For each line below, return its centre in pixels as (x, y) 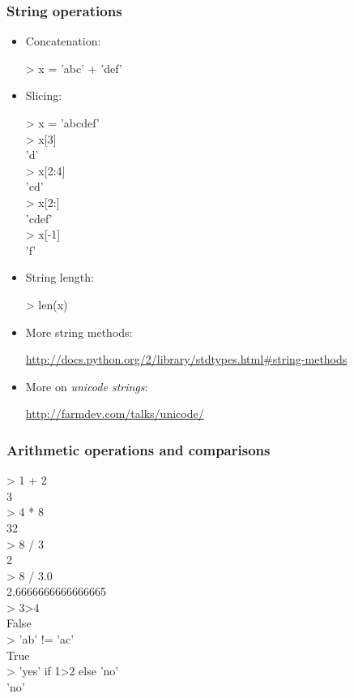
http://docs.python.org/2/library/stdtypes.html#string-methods (186, 359)
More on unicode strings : (87, 386)
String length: (60, 277)
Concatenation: (63, 41)
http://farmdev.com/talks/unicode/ (115, 414)
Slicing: (44, 95)
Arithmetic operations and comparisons (139, 449)
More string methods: (79, 332)
